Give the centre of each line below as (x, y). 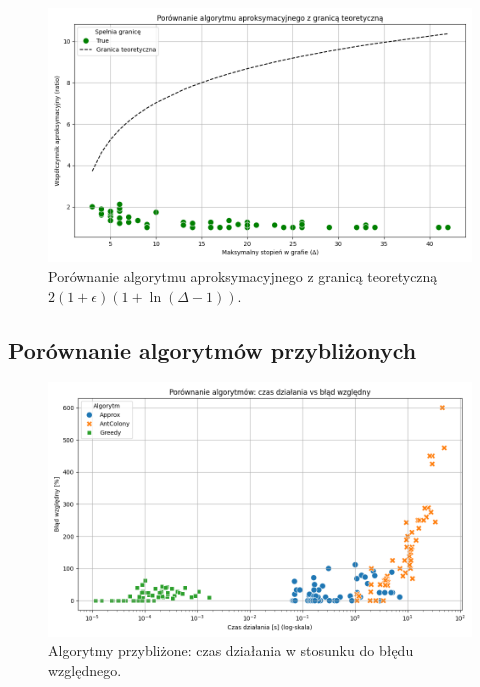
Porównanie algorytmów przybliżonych (212, 349)
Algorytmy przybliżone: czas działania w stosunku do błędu (231, 650)
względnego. (85, 669)
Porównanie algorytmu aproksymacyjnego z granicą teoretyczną (243, 275)
